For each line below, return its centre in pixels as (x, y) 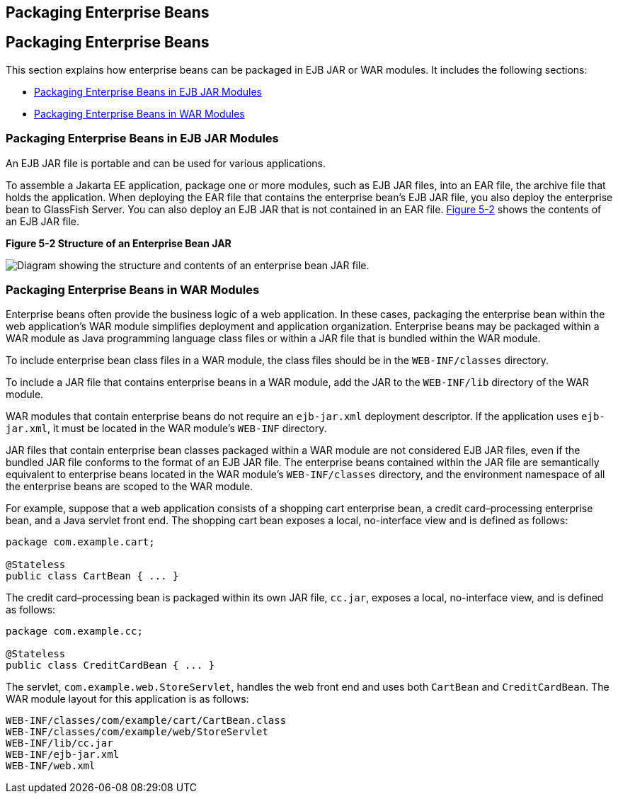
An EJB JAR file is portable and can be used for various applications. (166, 163)
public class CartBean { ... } (92, 576)
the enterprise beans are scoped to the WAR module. (130, 487)
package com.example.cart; (80, 542)
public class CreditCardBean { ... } (110, 665)
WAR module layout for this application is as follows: (127, 699)
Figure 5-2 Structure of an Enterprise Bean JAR (119, 243)
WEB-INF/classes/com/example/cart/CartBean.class (146, 721)
